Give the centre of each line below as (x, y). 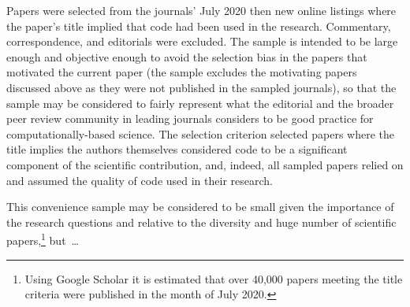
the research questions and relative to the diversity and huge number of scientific (201, 222)
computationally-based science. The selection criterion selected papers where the (201, 133)
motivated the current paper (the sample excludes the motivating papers (182, 72)
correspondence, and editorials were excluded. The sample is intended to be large (202, 41)
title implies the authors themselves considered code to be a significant (177, 149)
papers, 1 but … (43, 239)
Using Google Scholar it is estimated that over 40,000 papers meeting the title (214, 278)
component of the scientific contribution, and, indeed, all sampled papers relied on (205, 164)
